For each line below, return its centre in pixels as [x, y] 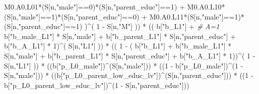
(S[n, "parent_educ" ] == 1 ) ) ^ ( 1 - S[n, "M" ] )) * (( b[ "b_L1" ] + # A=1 [112, 26]
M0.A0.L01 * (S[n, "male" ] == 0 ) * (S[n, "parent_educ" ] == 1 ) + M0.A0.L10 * [115, 6]
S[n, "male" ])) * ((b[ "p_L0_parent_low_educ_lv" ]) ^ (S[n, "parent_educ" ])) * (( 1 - [129, 75]
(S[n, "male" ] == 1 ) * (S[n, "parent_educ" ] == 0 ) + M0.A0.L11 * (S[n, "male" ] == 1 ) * [124, 16]
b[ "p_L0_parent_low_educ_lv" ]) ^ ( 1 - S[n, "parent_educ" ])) [97, 85]
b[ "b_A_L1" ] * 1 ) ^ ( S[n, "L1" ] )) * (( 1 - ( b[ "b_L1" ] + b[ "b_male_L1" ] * [118, 46]
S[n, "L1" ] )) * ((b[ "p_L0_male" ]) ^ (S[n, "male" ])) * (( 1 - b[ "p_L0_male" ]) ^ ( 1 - [124, 65]
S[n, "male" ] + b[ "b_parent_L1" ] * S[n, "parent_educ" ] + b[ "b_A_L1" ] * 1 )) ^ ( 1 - [130, 55]
